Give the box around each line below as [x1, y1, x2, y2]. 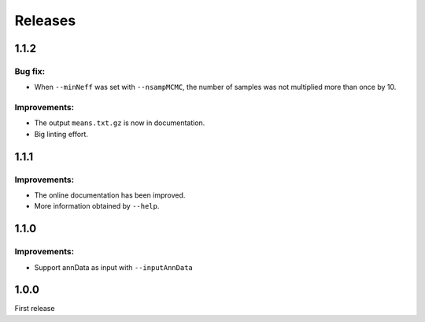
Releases [14, 12, 76, 29]
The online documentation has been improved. [34, 191, 186, 200]
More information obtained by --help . [34, 202, 160, 211]
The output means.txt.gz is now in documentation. [34, 118, 205, 128]
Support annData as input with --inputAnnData [34, 262, 193, 272]
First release [14, 304, 55, 313]
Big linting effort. [34, 129, 88, 139]
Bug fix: [14, 65, 46, 76]
